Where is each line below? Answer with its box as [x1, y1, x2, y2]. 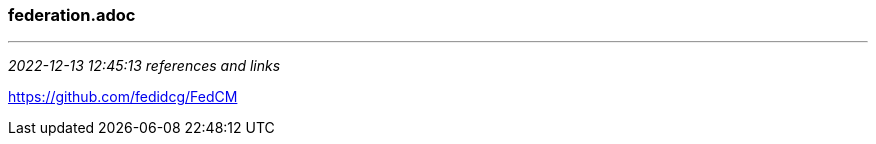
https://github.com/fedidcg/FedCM [8, 88, 238, 106]
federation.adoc [8, 5, 136, 25]
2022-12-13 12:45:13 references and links [8, 57, 281, 75]
